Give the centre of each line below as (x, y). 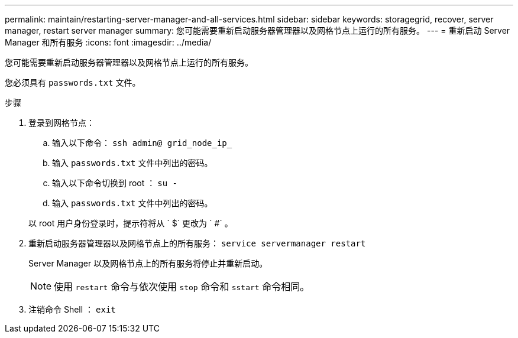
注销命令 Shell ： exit (72, 309)
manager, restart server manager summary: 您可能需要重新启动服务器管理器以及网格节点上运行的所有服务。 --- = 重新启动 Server (258, 30)
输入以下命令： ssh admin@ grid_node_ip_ (142, 143)
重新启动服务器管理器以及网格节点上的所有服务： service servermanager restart (197, 243)
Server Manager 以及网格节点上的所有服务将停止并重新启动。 (148, 263)
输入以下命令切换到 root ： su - (115, 183)
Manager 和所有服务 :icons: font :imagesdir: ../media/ (108, 42)
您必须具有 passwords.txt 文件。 (73, 82)
